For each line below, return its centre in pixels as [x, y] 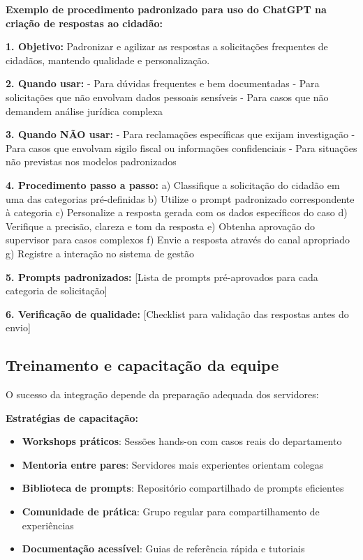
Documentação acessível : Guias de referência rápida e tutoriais [163, 548]
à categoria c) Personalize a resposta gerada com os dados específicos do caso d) [177, 212]
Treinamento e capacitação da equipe [142, 365]
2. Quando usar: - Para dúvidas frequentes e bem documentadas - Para [163, 83]
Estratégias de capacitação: [72, 417]
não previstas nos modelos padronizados [91, 161]
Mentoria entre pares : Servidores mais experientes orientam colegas [173, 464]
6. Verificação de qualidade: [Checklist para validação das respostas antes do [177, 313]
